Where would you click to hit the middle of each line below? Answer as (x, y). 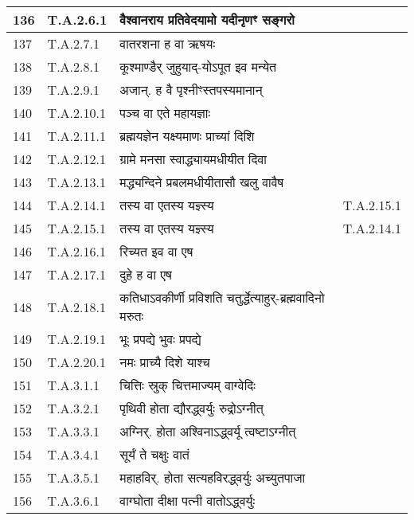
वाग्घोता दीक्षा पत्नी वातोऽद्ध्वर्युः (187, 500)
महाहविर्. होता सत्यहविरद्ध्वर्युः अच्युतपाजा (213, 477)
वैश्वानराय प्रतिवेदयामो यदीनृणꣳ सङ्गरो (207, 20)
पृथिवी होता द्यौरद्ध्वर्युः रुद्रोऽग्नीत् (191, 408)
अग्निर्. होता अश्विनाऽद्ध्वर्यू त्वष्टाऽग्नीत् (208, 431)
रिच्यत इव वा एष (156, 251)
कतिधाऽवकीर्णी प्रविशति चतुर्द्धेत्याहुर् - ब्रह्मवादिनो (222, 297)
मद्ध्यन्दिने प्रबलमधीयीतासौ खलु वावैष (202, 182)
